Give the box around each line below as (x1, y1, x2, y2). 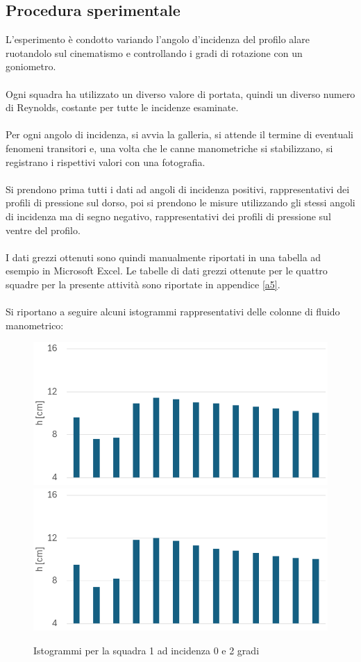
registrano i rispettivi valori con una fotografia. (6, 154, 205, 169)
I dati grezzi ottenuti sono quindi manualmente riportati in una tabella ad (6, 249, 321, 264)
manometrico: (6, 317, 64, 332)
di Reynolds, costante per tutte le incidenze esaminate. (6, 100, 239, 115)
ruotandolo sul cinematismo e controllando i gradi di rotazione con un (6, 45, 303, 60)
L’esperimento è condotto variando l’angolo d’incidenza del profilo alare (6, 32, 310, 47)
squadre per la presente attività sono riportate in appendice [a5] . (6, 276, 280, 291)
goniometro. (6, 59, 56, 74)
